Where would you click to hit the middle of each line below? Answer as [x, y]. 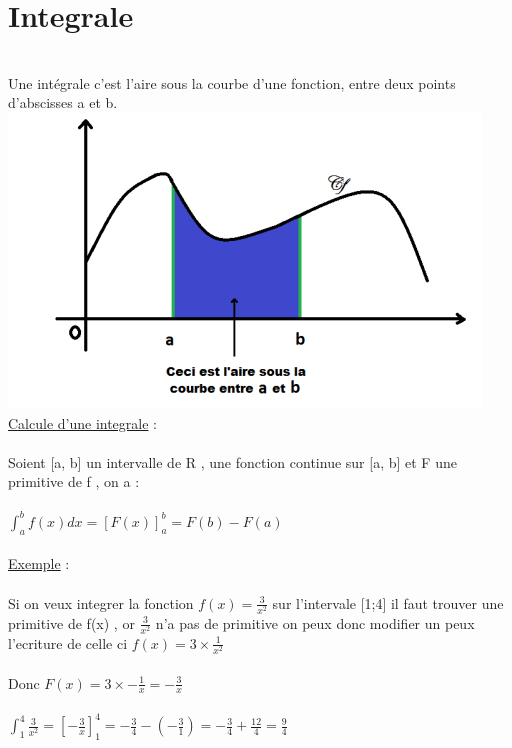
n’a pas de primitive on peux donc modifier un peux [315, 622]
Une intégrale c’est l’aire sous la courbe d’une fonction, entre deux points [232, 82]
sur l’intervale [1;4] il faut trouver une [388, 602]
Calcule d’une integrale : [82, 422]
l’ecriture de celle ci [68, 642]
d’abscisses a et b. [63, 102]
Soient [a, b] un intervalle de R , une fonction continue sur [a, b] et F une [232, 461]
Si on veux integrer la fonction [101, 602]
